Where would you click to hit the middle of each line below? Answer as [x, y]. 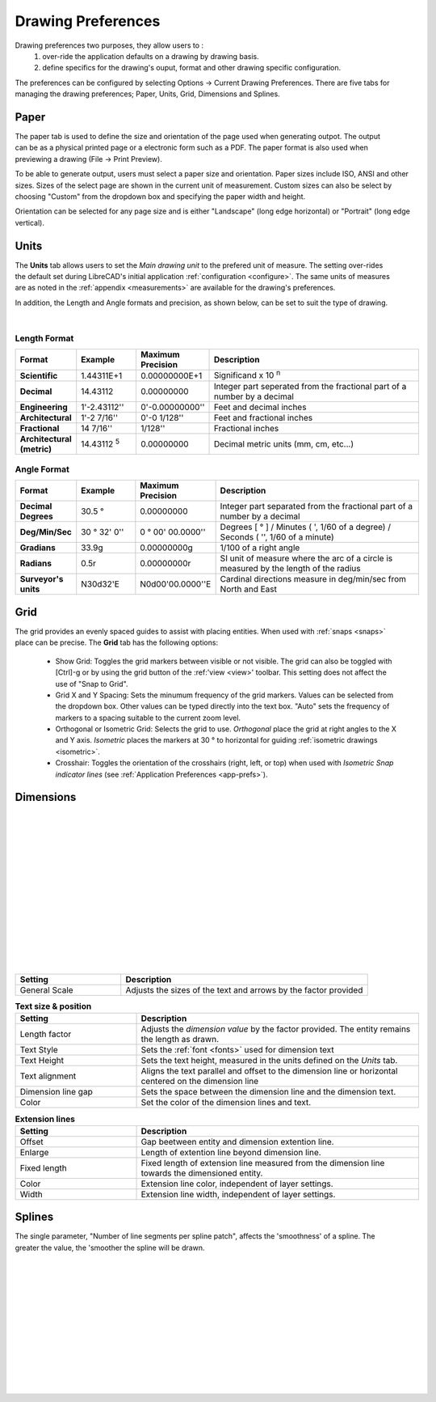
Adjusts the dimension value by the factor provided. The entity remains [276, 1029]
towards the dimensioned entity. [202, 1173]
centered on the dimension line [200, 1082]
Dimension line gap [56, 1092]
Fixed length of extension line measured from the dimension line [263, 1163]
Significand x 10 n [247, 375]
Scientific [39, 375]
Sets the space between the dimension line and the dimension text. [268, 1092]
